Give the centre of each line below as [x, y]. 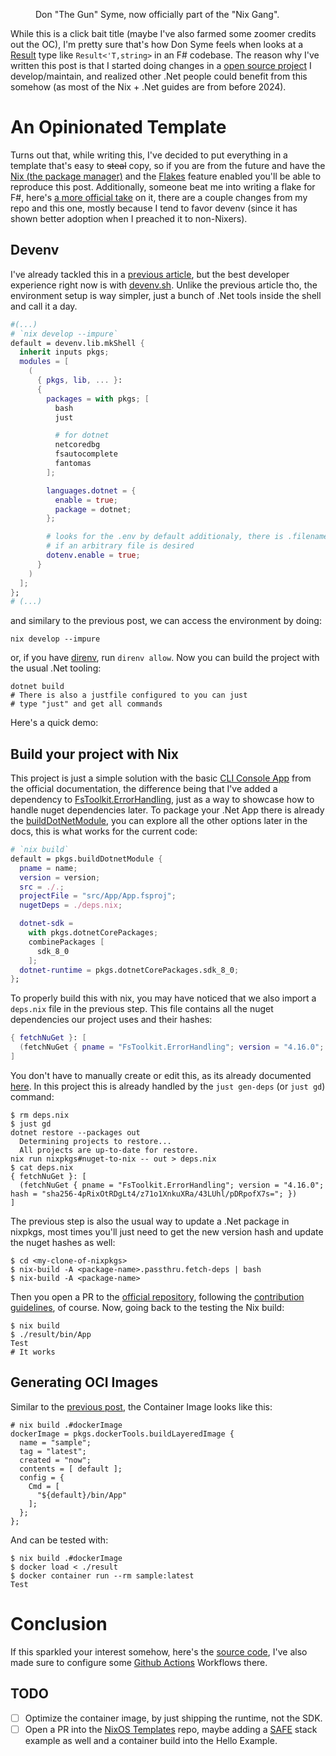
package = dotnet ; [93, 509]
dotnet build [37, 687]
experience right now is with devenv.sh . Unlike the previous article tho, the [164, 285]
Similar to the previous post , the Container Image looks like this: [141, 1406]
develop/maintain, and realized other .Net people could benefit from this [159, 76]
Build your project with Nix [94, 754]
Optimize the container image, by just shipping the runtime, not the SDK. [173, 1718]
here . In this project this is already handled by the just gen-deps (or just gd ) [168, 1086]
